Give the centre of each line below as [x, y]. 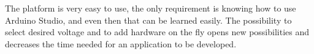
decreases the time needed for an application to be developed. [121, 43]
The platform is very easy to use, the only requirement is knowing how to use [151, 8]
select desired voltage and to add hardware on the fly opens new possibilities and [157, 32]
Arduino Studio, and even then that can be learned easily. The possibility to [148, 20]
